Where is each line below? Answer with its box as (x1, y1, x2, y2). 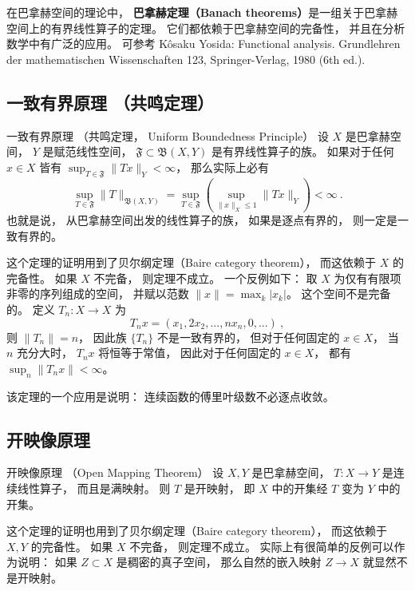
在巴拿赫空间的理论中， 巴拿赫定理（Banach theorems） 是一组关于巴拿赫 (6, 4, 398, 20)
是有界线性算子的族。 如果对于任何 (211, 143, 394, 160)
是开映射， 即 (184, 479, 255, 496)
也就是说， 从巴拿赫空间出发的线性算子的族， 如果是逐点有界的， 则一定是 (6, 211, 397, 228)
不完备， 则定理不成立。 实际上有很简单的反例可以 (129, 537, 394, 554)
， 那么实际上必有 (176, 158, 269, 175)
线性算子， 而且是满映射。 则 (17, 479, 171, 496)
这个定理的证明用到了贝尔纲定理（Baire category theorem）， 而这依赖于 (6, 254, 377, 271)
